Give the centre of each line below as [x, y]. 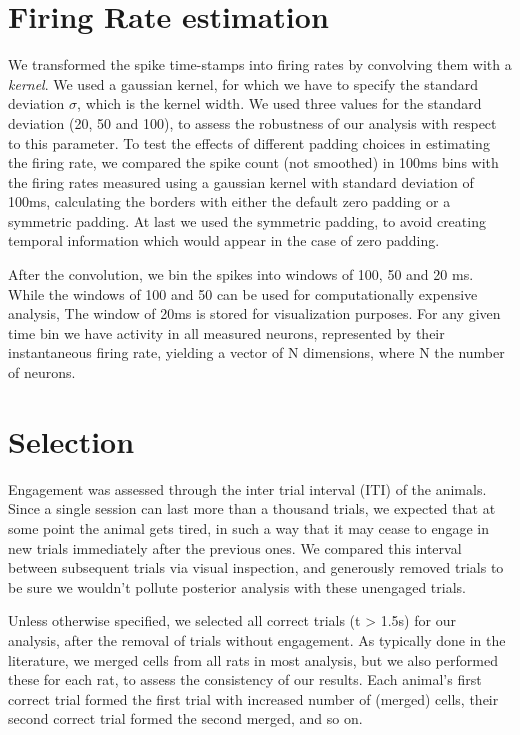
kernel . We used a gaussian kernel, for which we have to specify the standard [243, 83]
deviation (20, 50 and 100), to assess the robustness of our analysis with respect [252, 122]
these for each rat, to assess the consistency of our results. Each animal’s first [245, 679]
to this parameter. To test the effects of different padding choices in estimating [249, 142]
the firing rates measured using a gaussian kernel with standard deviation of [241, 181]
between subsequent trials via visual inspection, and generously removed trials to [256, 567]
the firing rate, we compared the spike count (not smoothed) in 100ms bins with [253, 162]
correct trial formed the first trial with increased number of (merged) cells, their [253, 698]
